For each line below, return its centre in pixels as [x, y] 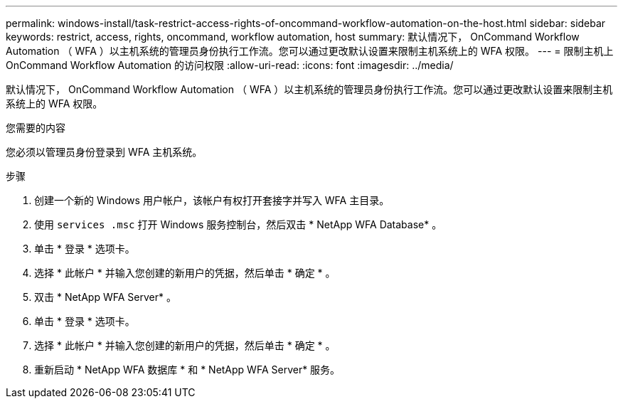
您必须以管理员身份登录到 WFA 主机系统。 [104, 152]
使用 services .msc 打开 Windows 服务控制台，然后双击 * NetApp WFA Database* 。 [238, 224]
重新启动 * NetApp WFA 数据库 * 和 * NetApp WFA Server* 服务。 [187, 370]
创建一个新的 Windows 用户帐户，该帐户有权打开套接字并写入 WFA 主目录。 [212, 200]
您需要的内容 [36, 128]
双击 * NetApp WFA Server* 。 [105, 297]
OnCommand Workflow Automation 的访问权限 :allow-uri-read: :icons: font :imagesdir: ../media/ [230, 65]
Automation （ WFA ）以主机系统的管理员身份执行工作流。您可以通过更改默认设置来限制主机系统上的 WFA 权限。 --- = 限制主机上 [310, 51]
